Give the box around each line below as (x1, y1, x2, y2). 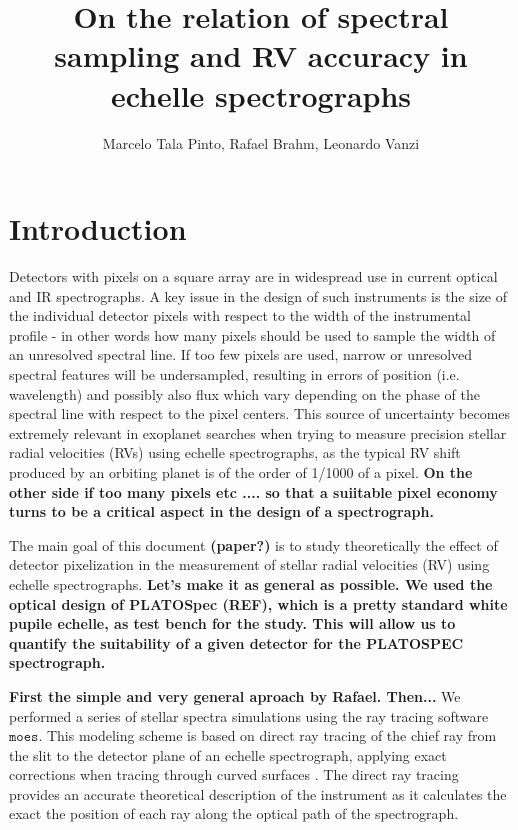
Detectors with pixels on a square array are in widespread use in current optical (9, 266, 498, 287)
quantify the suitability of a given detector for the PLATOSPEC (9, 632, 464, 653)
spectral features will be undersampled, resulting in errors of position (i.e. (9, 364, 460, 384)
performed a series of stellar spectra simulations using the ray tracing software (9, 705, 489, 726)
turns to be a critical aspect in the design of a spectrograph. (9, 501, 434, 522)
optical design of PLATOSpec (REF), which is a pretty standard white (9, 593, 508, 614)
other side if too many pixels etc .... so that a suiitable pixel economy (9, 481, 498, 502)
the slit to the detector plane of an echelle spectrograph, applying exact (9, 744, 447, 765)
